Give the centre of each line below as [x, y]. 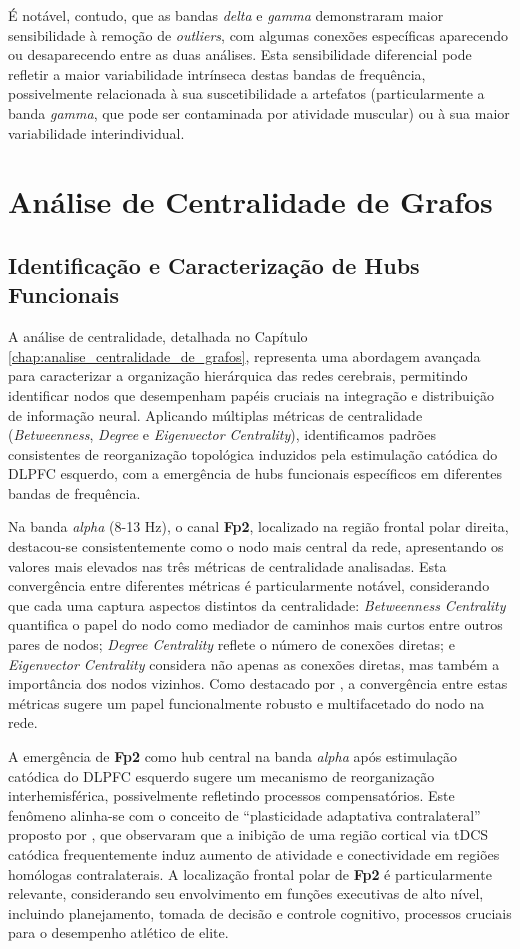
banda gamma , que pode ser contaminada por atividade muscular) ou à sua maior [259, 112]
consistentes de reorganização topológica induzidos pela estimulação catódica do [253, 453]
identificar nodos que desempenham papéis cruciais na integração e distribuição [251, 394]
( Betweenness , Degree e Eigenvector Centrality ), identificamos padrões [222, 434]
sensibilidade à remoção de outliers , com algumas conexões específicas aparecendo [258, 34]
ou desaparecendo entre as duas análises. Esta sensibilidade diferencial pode [240, 54]
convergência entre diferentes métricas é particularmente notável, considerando [249, 585]
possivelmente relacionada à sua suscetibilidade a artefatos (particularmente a [246, 93]
